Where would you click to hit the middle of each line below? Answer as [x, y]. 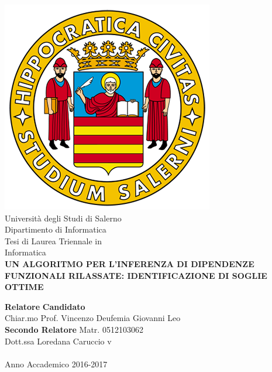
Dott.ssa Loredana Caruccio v [58, 341]
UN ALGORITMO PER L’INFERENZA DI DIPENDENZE [130, 263]
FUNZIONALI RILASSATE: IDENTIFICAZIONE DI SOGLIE [136, 275]
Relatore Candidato [45, 306]
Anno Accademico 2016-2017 [56, 364]
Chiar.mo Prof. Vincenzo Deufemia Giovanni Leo [93, 318]
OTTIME [24, 287]
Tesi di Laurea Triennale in [54, 240]
